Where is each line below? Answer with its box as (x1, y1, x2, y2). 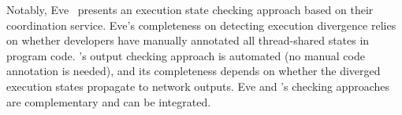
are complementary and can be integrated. (6, 93, 211, 110)
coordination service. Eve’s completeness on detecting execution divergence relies (6, 16, 396, 33)
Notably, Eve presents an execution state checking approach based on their (6, 2, 374, 17)
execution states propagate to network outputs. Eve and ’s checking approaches (6, 77, 390, 94)
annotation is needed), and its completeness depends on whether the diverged (6, 63, 381, 79)
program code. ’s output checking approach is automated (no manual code (6, 47, 365, 63)
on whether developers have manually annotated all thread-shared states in (6, 32, 370, 49)
